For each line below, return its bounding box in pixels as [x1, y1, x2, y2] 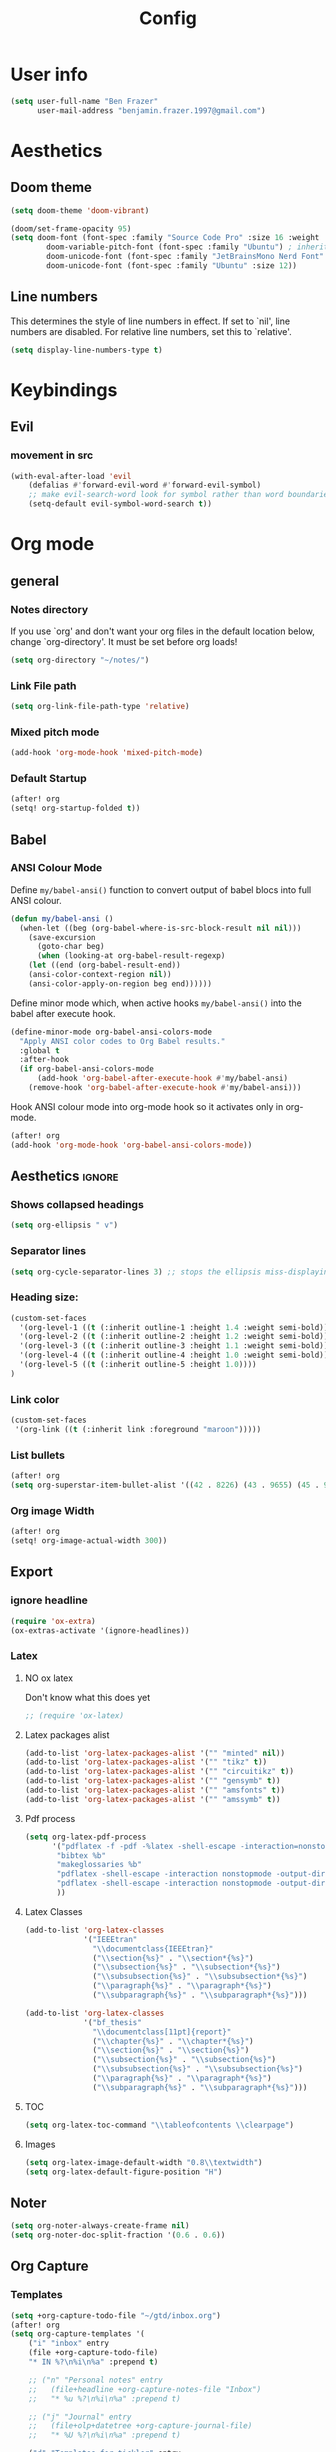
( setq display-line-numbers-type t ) [10, 345, 163, 355]
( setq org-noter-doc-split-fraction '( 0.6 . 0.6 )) [10, 2230, 226, 2241]
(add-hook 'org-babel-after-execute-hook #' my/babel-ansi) [36, 1073, 288, 1084]
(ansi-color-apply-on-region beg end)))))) [28, 978, 213, 989]
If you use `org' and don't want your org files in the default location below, [10, 625, 315, 637]
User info [10, 63, 88, 86]
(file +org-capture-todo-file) [28, 2348, 159, 2358]
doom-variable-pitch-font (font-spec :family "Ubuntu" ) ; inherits [46, 242, 333, 252]
